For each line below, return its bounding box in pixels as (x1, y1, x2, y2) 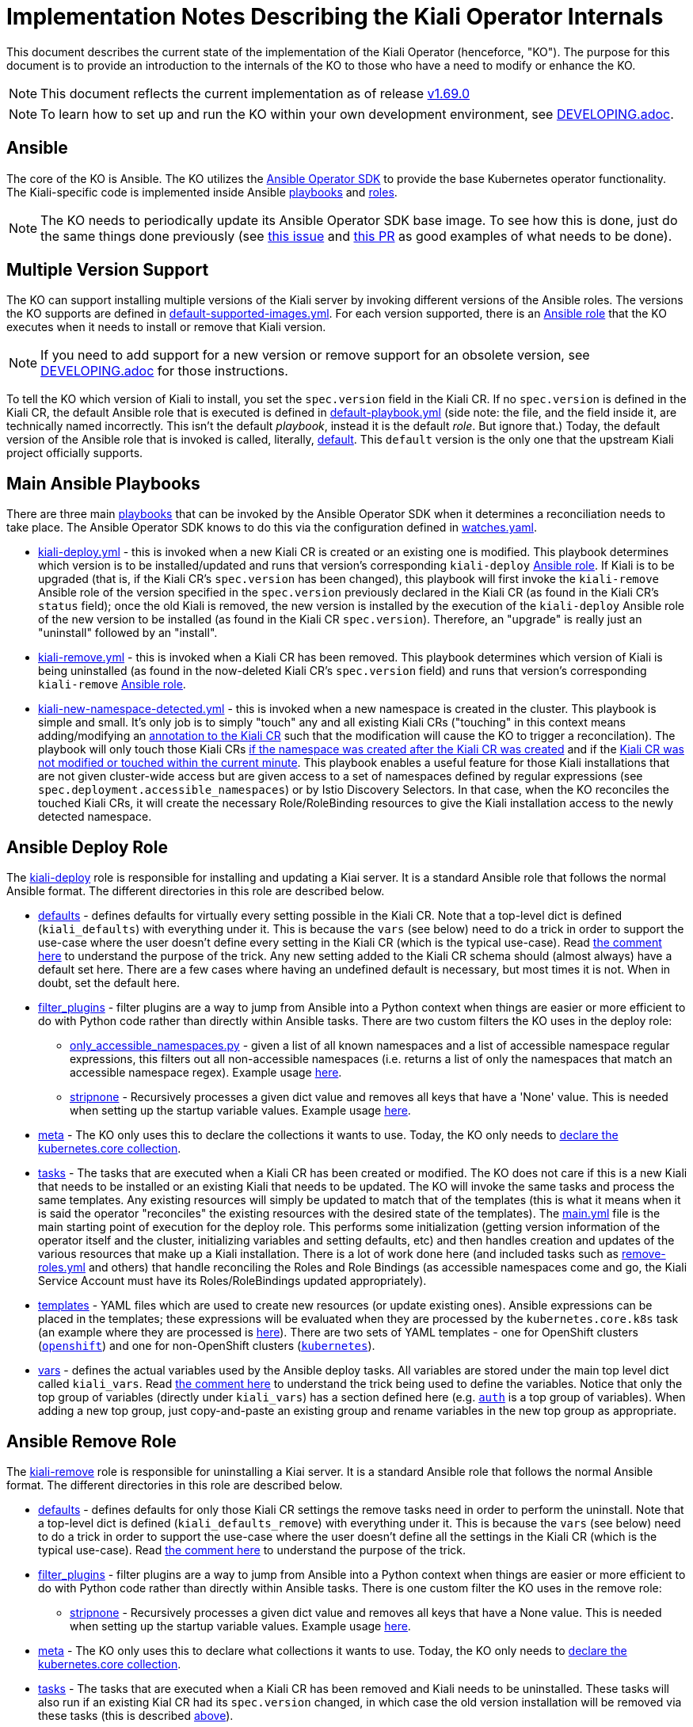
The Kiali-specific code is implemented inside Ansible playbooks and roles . (6, 185, 398, 199)
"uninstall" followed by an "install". (38, 626, 218, 640)
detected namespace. (38, 810, 152, 824)
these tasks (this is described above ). (38, 1708, 234, 1722)
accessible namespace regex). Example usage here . (70, 1066, 342, 1080)
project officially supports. (6, 446, 143, 460)
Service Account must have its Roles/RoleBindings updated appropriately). (38, 1274, 427, 1288)
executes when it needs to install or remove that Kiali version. (6, 320, 326, 334)
